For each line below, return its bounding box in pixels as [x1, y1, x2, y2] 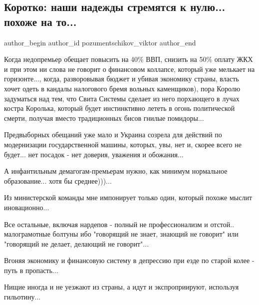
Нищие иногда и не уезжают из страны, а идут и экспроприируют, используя [4, 282, 239, 292]
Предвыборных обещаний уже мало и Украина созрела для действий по [4, 129, 222, 140]
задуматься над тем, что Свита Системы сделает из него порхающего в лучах [4, 93, 240, 103]
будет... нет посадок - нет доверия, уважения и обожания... [4, 149, 184, 159]
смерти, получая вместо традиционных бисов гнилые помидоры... [4, 112, 204, 123]
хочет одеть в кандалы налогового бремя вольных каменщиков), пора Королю [4, 83, 241, 93]
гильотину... [4, 292, 41, 302]
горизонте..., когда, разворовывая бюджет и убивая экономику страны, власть [4, 73, 239, 84]
